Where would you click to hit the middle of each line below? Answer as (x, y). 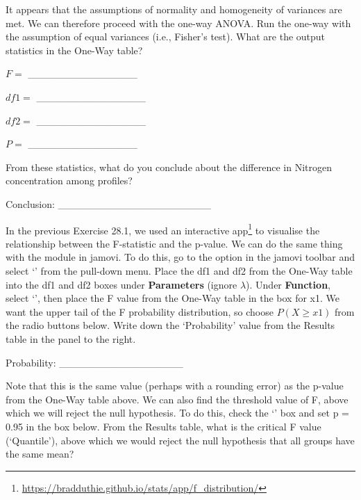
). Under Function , (288, 284)
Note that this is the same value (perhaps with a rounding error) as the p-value (175, 386)
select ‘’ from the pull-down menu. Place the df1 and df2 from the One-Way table (179, 270)
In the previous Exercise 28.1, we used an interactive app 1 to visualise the (163, 229)
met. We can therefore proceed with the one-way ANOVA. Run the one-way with (178, 23)
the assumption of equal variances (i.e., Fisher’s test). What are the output (166, 37)
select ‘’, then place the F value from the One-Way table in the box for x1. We (173, 298)
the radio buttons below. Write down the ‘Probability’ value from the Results (170, 325)
